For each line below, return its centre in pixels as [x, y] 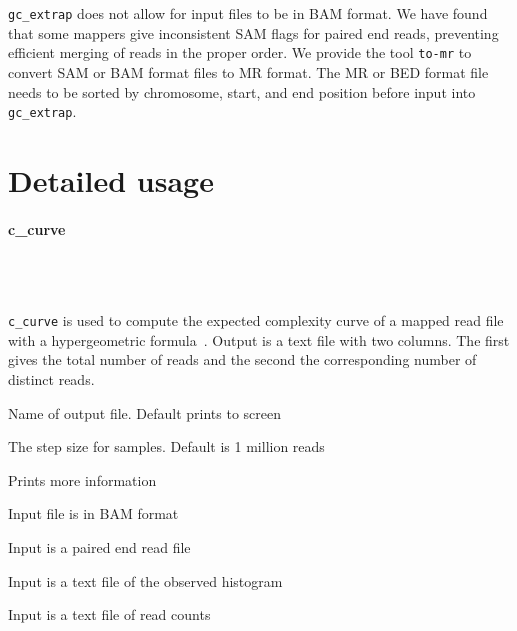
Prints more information [82, 479]
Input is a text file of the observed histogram [145, 580]
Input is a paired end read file [99, 546]
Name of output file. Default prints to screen [145, 412]
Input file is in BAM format [93, 513]
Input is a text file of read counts [109, 614]
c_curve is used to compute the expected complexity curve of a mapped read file [256, 320]
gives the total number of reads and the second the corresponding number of [242, 359]
